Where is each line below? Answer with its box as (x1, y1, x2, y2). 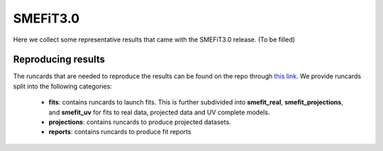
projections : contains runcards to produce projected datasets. (48, 118, 231, 126)
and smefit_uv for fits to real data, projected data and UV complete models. (48, 108, 270, 116)
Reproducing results (13, 54, 106, 66)
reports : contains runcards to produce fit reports (48, 128, 191, 136)
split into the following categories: (13, 82, 113, 90)
